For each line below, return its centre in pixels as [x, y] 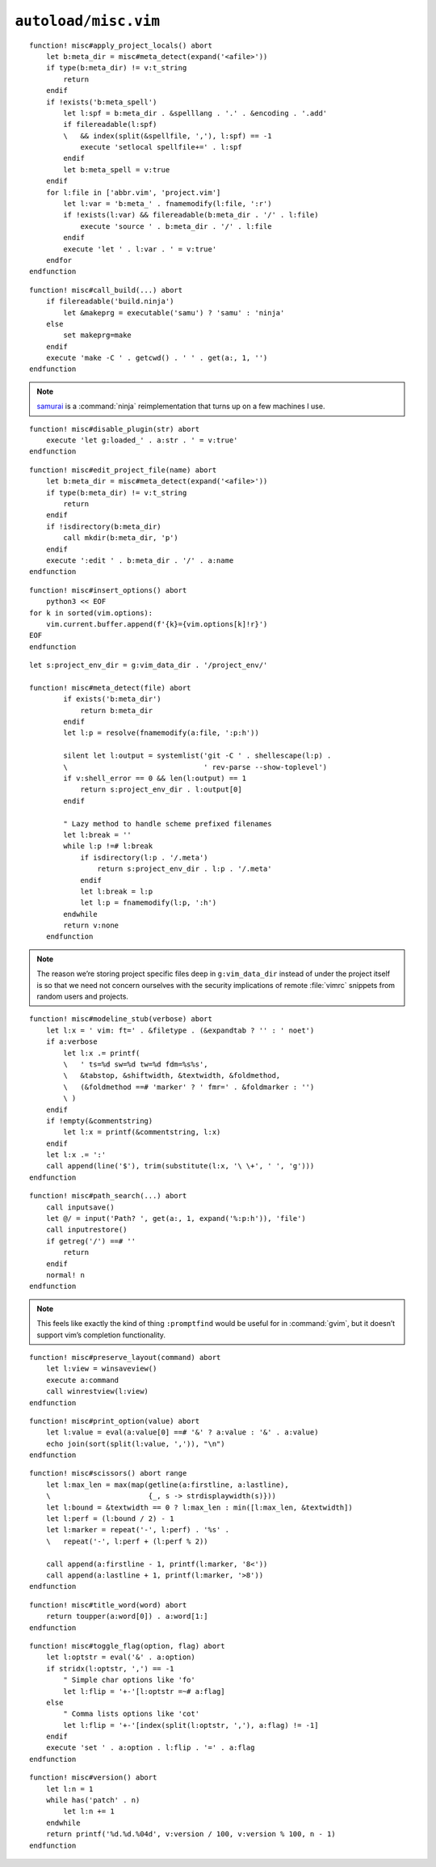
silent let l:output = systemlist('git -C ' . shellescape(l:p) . [197, 756]
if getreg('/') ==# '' [91, 1241]
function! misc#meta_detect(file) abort [110, 688]
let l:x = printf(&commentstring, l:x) [142, 1132]
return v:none [91, 925]
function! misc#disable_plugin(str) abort [115, 429]
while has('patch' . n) [93, 1800]
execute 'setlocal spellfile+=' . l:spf [161, 147]
